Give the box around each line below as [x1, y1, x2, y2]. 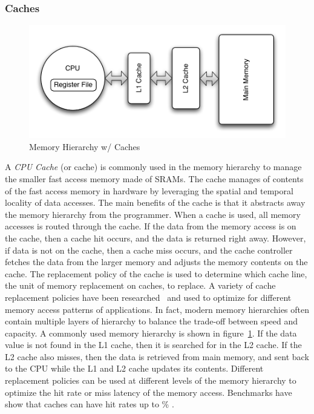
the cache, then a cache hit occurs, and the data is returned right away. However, [5, 231, 306, 244]
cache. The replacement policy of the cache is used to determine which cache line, [5, 267, 307, 280]
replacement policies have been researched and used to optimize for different [5, 291, 292, 303]
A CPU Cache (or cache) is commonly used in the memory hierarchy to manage [5, 160, 302, 173]
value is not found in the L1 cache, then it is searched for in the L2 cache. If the [5, 338, 302, 351]
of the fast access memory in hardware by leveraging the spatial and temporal [5, 184, 293, 197]
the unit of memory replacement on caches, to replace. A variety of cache [5, 279, 276, 292]
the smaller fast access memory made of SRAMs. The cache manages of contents [5, 172, 304, 185]
